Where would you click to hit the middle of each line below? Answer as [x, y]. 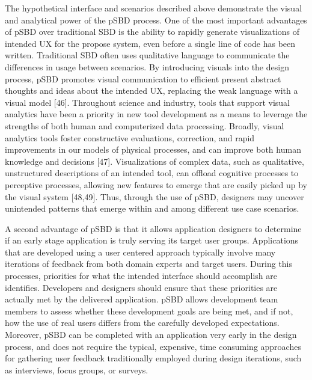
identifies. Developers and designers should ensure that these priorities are [141, 287]
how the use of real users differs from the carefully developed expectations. [142, 323]
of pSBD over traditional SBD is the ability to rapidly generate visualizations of [152, 32]
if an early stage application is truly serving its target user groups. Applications [152, 240]
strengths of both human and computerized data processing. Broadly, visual [145, 125]
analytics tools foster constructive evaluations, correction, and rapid [130, 137]
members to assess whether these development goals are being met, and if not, [149, 311]
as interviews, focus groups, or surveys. [77, 369]
